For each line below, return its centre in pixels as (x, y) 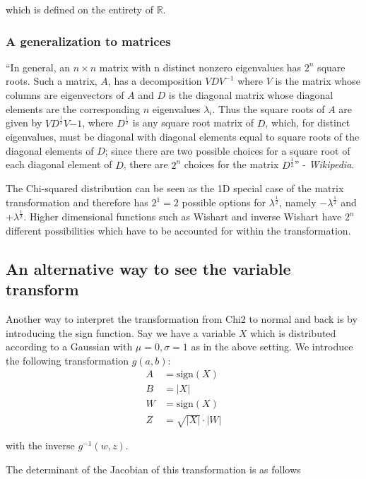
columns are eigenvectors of (65, 95)
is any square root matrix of (193, 123)
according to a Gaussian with (69, 347)
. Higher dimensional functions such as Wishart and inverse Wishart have (183, 217)
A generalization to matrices (88, 41)
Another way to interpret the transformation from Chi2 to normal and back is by (182, 318)
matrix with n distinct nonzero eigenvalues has (200, 67)
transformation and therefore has (77, 202)
